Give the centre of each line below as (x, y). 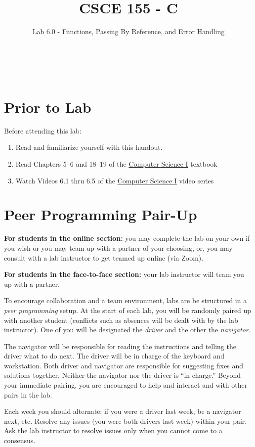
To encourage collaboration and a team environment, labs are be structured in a (126, 300)
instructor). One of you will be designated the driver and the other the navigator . (127, 330)
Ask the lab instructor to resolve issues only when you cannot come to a (113, 430)
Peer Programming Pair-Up (101, 214)
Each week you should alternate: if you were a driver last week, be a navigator (123, 411)
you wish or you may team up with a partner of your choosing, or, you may (118, 247)
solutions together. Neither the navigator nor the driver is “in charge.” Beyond (123, 375)
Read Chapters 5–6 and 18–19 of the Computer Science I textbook (116, 164)
